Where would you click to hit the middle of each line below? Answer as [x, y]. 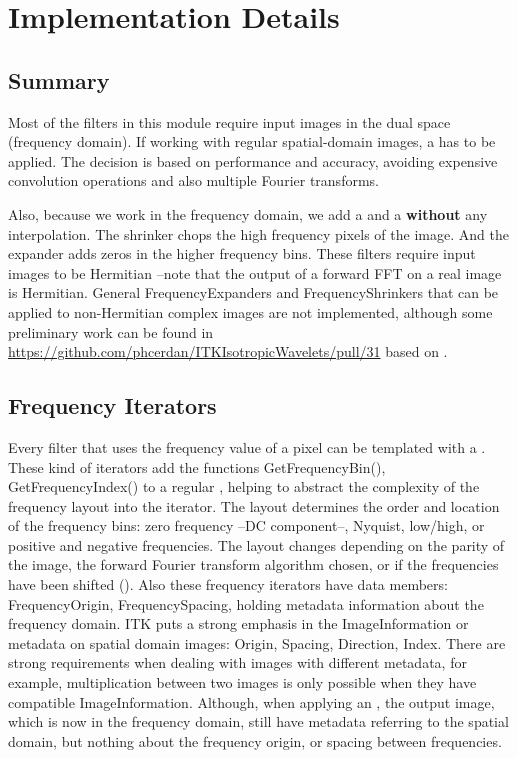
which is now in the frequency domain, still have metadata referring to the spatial [258, 721]
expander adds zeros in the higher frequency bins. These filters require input [242, 253]
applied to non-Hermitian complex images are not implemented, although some [250, 311]
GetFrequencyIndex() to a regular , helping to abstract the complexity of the [244, 486]
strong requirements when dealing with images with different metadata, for [237, 662]
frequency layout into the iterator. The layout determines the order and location [254, 505]
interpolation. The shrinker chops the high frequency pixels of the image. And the [258, 233]
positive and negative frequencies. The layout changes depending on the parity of [256, 544]
